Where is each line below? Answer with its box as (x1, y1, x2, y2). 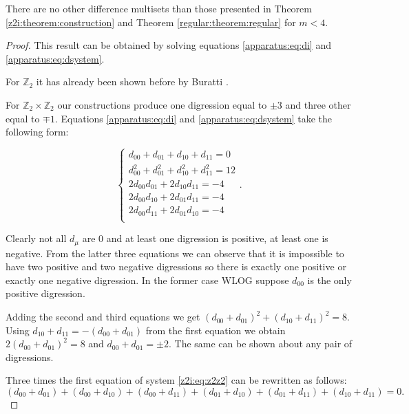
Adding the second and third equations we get (6, 309, 200, 324)
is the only (307, 272, 352, 287)
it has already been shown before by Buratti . (36, 74, 229, 89)
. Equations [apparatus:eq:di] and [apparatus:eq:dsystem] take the (54, 111, 333, 125)
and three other (285, 97, 351, 111)
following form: (6, 124, 69, 139)
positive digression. (6, 286, 85, 301)
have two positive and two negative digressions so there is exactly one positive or (6, 259, 346, 274)
